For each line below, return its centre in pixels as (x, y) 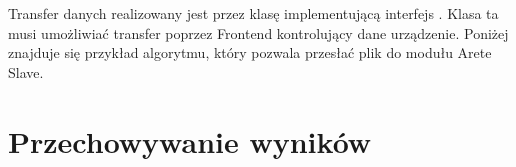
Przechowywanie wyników (190, 140)
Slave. (26, 71)
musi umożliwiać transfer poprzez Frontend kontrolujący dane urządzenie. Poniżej (258, 32)
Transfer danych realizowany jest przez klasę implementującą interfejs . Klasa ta (253, 13)
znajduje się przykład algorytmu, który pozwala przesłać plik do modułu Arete (250, 52)
